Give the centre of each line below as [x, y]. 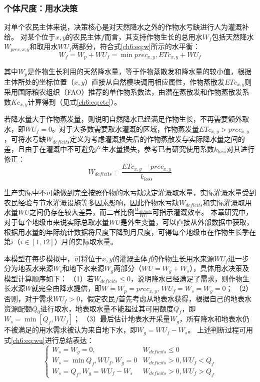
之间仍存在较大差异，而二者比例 [82, 212]
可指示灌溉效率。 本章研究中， [202, 212]
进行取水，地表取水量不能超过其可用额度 [107, 308]
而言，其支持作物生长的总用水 [153, 36]
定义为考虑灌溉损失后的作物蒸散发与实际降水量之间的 [157, 139]
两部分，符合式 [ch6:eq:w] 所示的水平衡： [136, 46]
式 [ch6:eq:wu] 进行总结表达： [49, 340]
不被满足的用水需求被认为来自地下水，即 [70, 330]
